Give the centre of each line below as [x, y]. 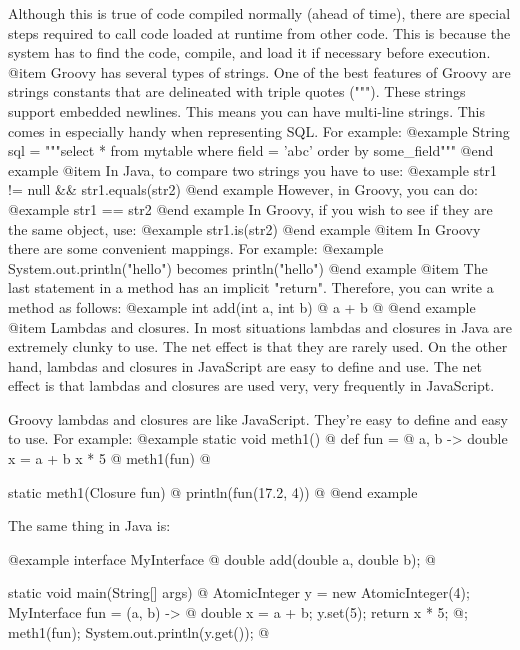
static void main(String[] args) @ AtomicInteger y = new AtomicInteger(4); [239, 592]
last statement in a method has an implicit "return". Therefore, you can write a [251, 287]
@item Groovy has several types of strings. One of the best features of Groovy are [259, 71]
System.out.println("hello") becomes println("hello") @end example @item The [248, 267]
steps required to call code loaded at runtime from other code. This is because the [259, 32]
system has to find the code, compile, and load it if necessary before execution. [249, 52]
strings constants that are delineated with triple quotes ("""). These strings [237, 91]
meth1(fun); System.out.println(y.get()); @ [139, 631]
